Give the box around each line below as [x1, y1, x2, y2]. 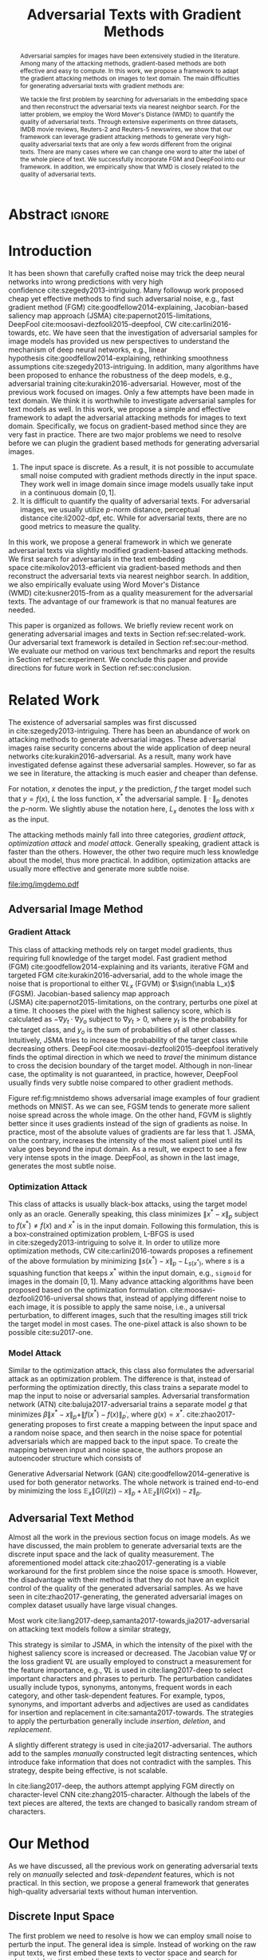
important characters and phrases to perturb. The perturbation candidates [8, 1673, 253, 1683]
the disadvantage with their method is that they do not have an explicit [8, 1575, 239, 1584]
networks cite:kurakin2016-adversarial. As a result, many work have [8, 751, 231, 761]
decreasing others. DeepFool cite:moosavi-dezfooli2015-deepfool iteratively [8, 1044, 259, 1054]
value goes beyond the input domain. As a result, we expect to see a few [8, 1145, 247, 1154]
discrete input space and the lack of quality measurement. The [8, 1549, 215, 1559]
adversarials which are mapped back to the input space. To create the [8, 1436, 238, 1446]
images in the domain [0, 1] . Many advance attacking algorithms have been [8, 1277, 254, 1286]
